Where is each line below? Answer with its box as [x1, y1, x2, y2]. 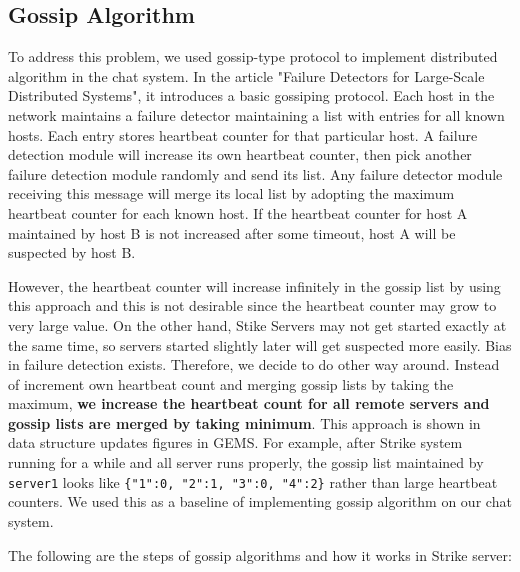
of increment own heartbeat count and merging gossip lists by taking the [8, 373, 454, 394]
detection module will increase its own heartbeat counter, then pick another [8, 144, 472, 165]
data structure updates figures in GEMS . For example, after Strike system [8, 432, 463, 453]
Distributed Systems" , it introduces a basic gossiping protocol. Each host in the [8, 85, 495, 106]
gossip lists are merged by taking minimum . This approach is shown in [8, 412, 481, 433]
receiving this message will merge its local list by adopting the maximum [8, 183, 455, 204]
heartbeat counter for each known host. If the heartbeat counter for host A [8, 202, 468, 223]
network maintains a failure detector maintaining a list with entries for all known [8, 104, 505, 125]
